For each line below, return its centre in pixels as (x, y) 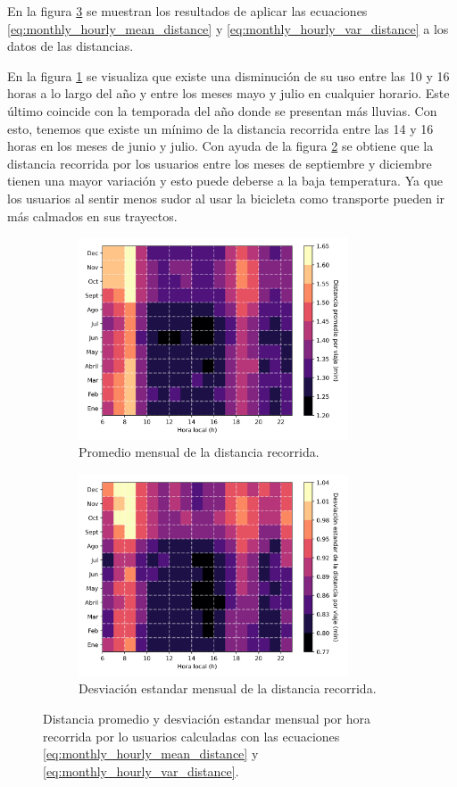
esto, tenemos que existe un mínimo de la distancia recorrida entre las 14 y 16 (220, 128)
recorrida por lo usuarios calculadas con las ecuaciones (191, 736)
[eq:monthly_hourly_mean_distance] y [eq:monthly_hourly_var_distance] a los (228, 28)
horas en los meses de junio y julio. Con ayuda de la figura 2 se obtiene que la (220, 146)
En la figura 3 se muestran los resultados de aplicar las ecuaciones (187, 11)
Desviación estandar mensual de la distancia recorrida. (228, 688)
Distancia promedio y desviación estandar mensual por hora (207, 719)
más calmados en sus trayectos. (92, 215)
